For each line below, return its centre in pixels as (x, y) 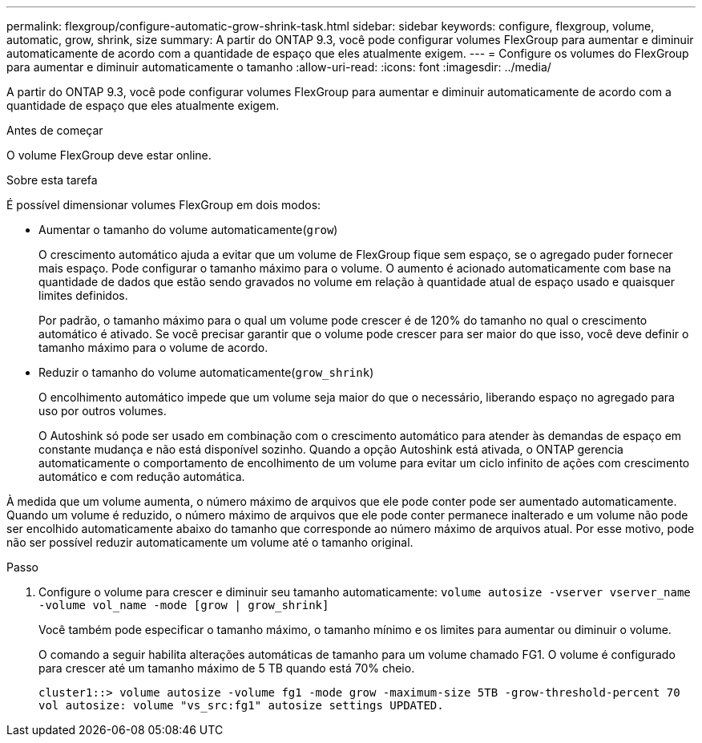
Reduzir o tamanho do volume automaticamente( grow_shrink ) (206, 372)
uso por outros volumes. (103, 411)
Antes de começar (55, 130)
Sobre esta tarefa (52, 180)
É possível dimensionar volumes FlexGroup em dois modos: (164, 205)
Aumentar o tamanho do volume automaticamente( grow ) (188, 230)
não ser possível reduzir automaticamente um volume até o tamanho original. (210, 542)
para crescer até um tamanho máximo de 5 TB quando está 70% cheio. (227, 668)
